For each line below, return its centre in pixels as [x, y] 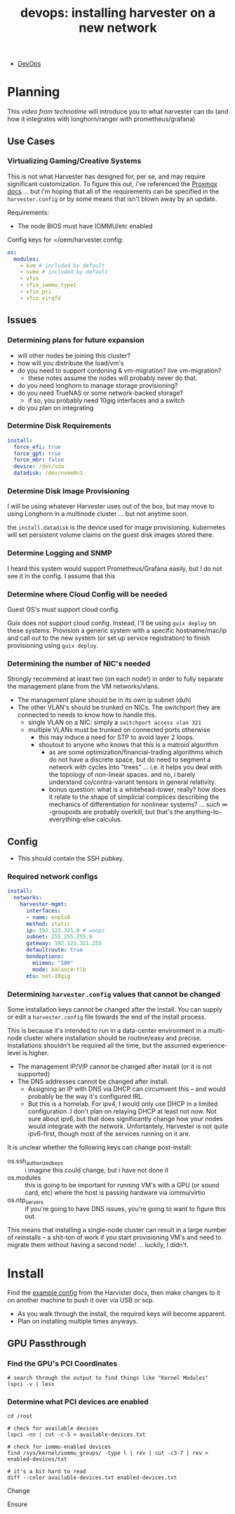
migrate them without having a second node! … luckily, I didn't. [98, 1245]
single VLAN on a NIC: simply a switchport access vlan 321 [115, 722]
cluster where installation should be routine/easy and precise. [113, 1038]
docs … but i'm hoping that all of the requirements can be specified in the [113, 191]
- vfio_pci [36, 292]
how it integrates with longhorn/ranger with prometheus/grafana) [101, 119]
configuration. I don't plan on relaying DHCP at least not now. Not [122, 1111]
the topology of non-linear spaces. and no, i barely [122, 775]
